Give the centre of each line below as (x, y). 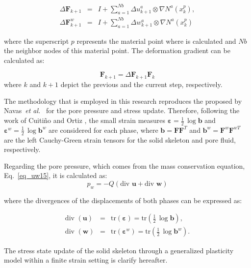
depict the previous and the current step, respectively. (141, 84)
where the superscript (37, 41)
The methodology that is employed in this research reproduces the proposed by (123, 101)
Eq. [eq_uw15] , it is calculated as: (56, 175)
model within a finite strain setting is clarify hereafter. (86, 260)
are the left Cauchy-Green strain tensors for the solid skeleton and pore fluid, (120, 139)
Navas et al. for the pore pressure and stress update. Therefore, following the (122, 110)
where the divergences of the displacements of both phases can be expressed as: (123, 200)
